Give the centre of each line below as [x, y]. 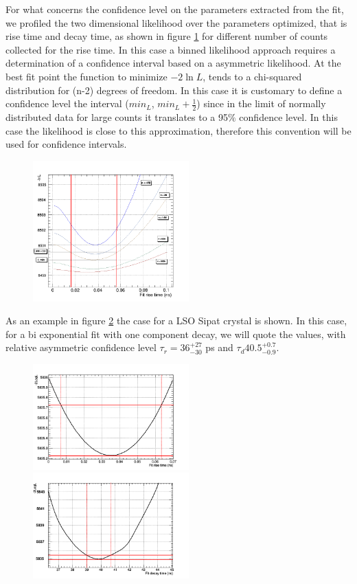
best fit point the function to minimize [87, 76]
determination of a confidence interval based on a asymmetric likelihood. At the [173, 63]
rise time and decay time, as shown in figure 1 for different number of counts [167, 36]
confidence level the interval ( [67, 103]
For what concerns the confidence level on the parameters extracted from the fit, [175, 9]
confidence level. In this [288, 116]
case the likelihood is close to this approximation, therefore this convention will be [178, 130]
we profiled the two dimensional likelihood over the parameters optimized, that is [176, 22]
